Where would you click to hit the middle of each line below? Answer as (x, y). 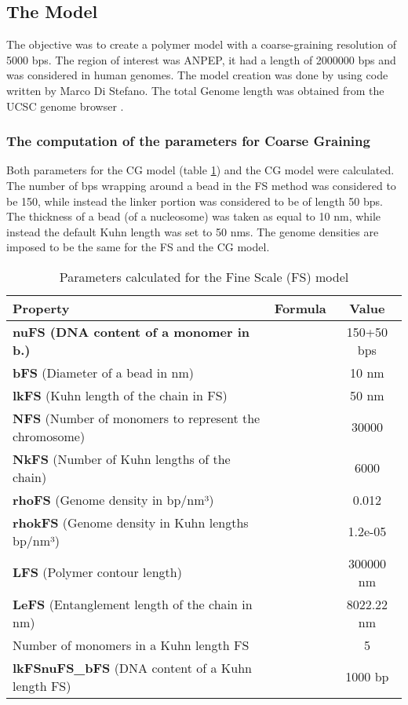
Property (41, 308)
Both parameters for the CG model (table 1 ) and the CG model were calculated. (200, 170)
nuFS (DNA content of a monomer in (131, 331)
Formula (300, 308)
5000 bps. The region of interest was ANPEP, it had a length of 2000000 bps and (201, 59)
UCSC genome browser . (65, 106)
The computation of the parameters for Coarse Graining (188, 141)
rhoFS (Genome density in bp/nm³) (113, 499)
